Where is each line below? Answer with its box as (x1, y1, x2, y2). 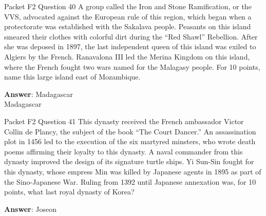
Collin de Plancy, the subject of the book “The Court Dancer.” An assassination (4, 126, 256, 136)
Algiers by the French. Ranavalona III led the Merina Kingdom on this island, (4, 51, 250, 62)
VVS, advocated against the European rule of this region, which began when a (4, 11, 252, 22)
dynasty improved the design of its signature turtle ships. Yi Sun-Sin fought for (4, 156, 254, 167)
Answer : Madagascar (4, 88, 73, 99)
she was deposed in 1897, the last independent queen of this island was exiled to (4, 41, 256, 52)
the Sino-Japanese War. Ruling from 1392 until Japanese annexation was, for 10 (4, 176, 256, 187)
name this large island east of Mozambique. (4, 71, 141, 82)
